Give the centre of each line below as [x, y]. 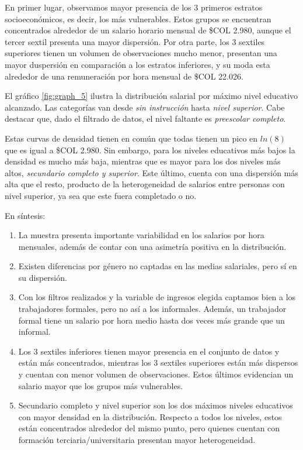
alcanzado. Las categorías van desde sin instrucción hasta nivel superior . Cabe [145, 107]
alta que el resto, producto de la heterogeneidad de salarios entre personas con [145, 184]
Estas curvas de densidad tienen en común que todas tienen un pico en [131, 138]
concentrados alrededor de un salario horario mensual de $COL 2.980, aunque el [148, 30]
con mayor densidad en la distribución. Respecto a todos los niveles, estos [150, 416]
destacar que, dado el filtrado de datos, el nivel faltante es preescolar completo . [145, 118]
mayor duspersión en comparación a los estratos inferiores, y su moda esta [137, 64]
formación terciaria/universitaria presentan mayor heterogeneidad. [137, 439]
